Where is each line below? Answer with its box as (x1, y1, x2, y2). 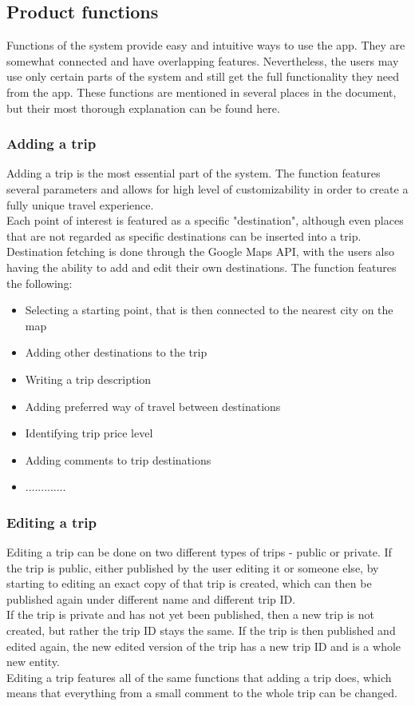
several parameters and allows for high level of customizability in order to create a (6, 180, 409, 197)
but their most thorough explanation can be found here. (6, 99, 280, 116)
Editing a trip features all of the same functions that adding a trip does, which (6, 668, 392, 685)
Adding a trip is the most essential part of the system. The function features (6, 165, 381, 181)
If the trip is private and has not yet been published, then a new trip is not (6, 606, 374, 623)
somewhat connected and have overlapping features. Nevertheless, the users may (6, 52, 399, 69)
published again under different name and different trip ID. (6, 590, 296, 607)
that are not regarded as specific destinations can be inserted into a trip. (6, 227, 362, 244)
